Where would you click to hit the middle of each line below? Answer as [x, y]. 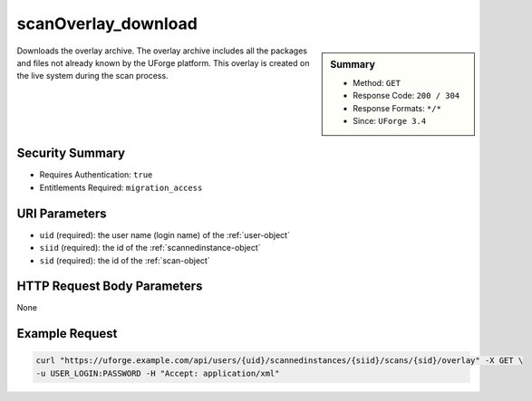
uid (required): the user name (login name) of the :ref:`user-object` [164, 234]
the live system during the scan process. [92, 76]
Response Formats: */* [397, 108]
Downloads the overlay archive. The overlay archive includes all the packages [162, 51]
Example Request [67, 334]
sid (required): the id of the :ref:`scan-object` [125, 260]
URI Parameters [62, 213]
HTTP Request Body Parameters [110, 286]
